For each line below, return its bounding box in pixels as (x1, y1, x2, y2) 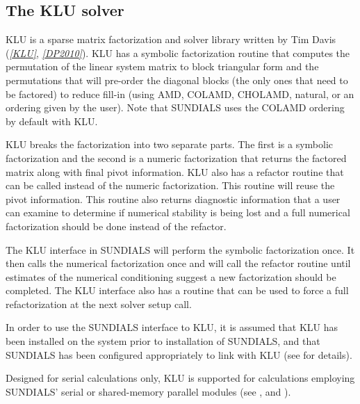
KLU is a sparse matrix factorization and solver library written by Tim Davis (6, 32, 336, 47)
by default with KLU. (6, 113, 98, 128)
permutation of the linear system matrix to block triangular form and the (6, 59, 319, 74)
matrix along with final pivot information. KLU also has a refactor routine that (6, 164, 344, 179)
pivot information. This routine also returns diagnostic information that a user (6, 191, 341, 206)
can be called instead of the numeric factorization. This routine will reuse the (6, 178, 335, 193)
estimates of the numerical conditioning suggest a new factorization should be (6, 269, 336, 284)
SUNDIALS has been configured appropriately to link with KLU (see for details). (6, 347, 352, 362)
